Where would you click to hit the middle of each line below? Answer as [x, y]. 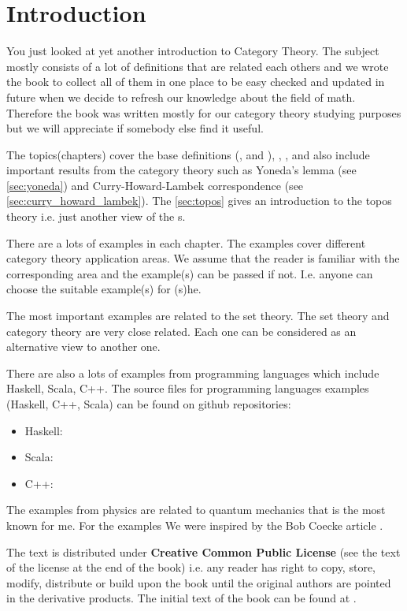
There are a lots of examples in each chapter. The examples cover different [186, 242]
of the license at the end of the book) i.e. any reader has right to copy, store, [191, 567]
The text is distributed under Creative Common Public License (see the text [203, 551]
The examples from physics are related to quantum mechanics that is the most [196, 510]
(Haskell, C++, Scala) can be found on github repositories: [149, 404]
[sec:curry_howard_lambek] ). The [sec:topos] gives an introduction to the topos [199, 201]
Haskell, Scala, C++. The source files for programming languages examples [188, 388]
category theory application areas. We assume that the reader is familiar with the [203, 258]
